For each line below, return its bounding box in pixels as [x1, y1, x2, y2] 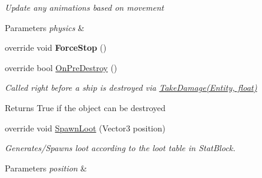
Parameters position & [5, 161, 88, 174]
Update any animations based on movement [5, 1, 164, 13]
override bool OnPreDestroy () [5, 61, 118, 73]
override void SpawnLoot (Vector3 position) [5, 121, 165, 134]
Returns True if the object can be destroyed [5, 101, 166, 113]
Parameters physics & [5, 21, 85, 33]
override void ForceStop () [5, 41, 107, 54]
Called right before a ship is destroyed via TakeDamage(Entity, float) [5, 81, 257, 94]
